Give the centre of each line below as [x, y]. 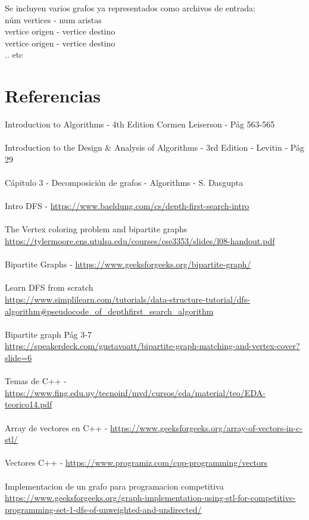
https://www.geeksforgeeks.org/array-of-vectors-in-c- [206, 427]
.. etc [14, 55]
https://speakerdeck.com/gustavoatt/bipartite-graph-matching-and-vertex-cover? [152, 346]
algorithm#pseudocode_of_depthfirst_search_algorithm [109, 311]
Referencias [53, 96]
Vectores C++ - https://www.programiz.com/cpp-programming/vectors [136, 463]
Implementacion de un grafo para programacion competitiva [114, 486]
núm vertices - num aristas [53, 19]
